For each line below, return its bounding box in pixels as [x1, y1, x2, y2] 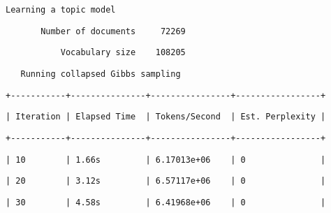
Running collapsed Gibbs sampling [20, 68, 181, 79]
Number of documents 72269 [41, 26, 186, 36]
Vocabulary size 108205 [60, 47, 186, 58]
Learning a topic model [6, 5, 116, 15]
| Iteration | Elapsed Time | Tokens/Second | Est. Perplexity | [6, 112, 326, 122]
